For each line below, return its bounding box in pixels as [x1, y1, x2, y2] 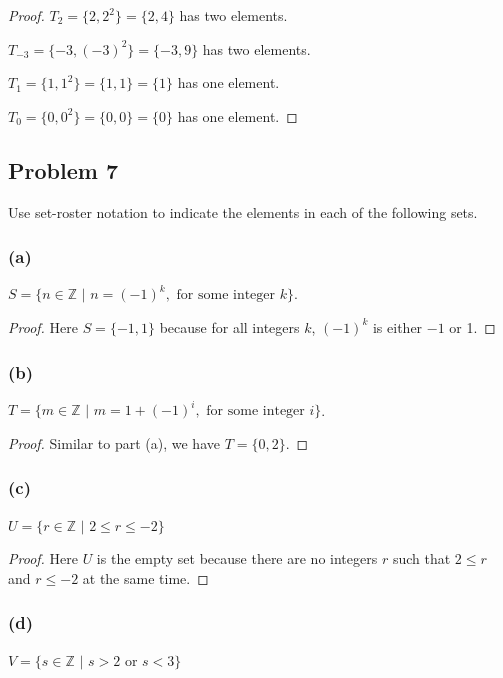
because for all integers [159, 316, 300, 337]
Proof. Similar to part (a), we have [8, 432, 220, 453]
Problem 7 [8, 154, 118, 185]
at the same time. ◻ [82, 567, 209, 588]
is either [372, 316, 423, 337]
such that [392, 548, 451, 569]
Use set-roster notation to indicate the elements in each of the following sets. [8, 201, 478, 222]
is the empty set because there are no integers [96, 548, 378, 569]
